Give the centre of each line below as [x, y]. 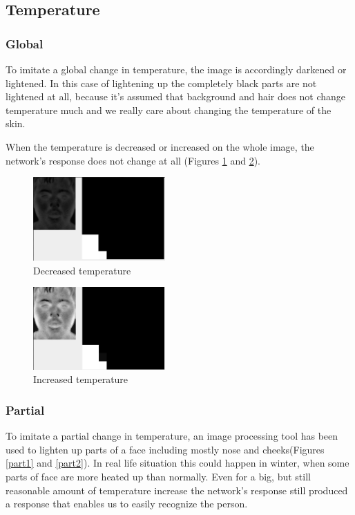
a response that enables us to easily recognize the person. [127, 504]
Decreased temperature [82, 270]
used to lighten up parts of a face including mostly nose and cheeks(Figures [165, 449]
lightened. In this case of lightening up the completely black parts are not [161, 83]
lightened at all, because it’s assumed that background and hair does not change [176, 96]
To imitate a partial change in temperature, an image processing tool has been [172, 436]
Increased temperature [81, 379]
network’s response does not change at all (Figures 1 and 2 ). [133, 160]
